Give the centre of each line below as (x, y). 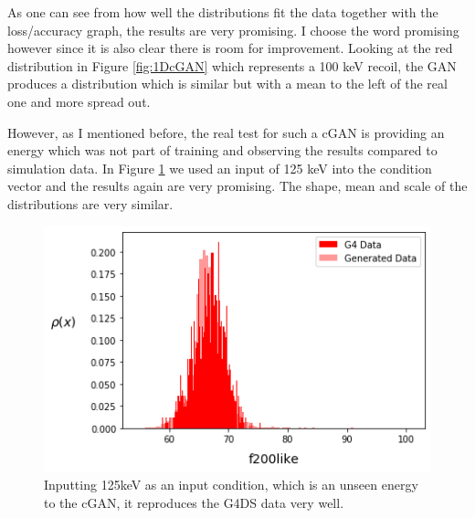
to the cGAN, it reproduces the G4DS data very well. (194, 502)
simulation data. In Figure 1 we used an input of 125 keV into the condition (220, 168)
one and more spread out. (79, 101)
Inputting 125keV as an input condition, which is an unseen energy (231, 484)
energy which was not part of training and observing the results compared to (222, 150)
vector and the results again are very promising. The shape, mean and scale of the (237, 186)
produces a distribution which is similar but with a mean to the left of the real (227, 84)
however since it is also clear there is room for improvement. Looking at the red (230, 48)
